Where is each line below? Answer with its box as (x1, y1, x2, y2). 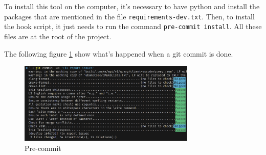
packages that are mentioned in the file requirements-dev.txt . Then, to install (4, 11, 255, 21)
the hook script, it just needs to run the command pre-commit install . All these (4, 21, 262, 32)
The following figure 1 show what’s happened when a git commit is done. (4, 48, 233, 59)
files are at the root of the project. (4, 31, 112, 41)
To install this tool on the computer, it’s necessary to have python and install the (4, 1, 260, 11)
